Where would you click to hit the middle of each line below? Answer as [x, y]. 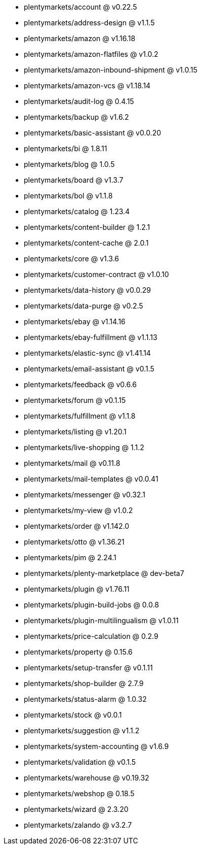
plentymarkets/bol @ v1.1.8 [68, 196]
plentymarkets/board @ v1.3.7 [74, 180]
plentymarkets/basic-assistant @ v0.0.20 [93, 133]
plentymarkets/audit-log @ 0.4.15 [79, 101]
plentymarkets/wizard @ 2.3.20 [76, 809]
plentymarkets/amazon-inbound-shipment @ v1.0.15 [111, 70]
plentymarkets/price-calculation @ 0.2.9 [91, 636]
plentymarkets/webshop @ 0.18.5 [79, 793]
